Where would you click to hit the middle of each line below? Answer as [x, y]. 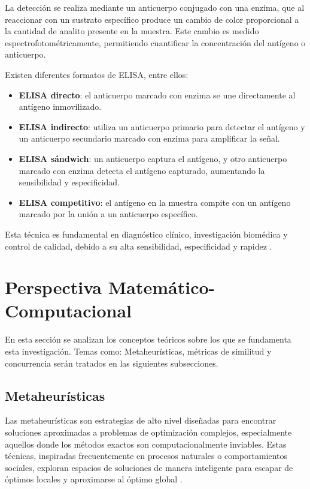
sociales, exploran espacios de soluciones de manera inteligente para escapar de [149, 467]
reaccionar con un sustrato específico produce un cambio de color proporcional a [152, 19]
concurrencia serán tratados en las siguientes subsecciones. [112, 363]
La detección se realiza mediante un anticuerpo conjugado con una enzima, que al [155, 7]
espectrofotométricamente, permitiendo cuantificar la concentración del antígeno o [155, 42]
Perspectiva [54, 287]
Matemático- [162, 287]
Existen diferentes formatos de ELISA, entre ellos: [97, 74]
